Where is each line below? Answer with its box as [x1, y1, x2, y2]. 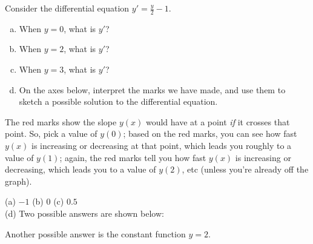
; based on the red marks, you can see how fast [123, 127, 297, 140]
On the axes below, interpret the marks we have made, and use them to [19, 83, 286, 96]
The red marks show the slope [5, 115, 117, 128]
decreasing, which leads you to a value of [5, 163, 156, 176]
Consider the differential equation [5, 2, 130, 14]
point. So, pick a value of [5, 127, 97, 140]
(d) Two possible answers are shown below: [5, 206, 164, 219]
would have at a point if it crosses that [145, 115, 290, 128]
